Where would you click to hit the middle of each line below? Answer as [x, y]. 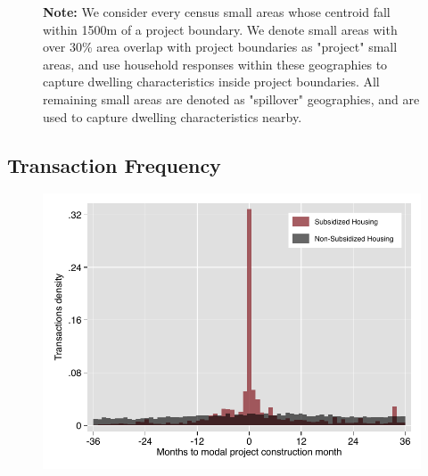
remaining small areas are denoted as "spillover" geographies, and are [231, 98]
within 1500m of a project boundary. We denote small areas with [220, 29]
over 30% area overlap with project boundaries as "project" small [220, 47]
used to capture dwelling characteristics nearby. [173, 116]
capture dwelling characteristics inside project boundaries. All [211, 82]
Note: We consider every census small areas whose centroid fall [217, 12]
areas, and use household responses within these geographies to [215, 64]
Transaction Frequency [114, 164]
